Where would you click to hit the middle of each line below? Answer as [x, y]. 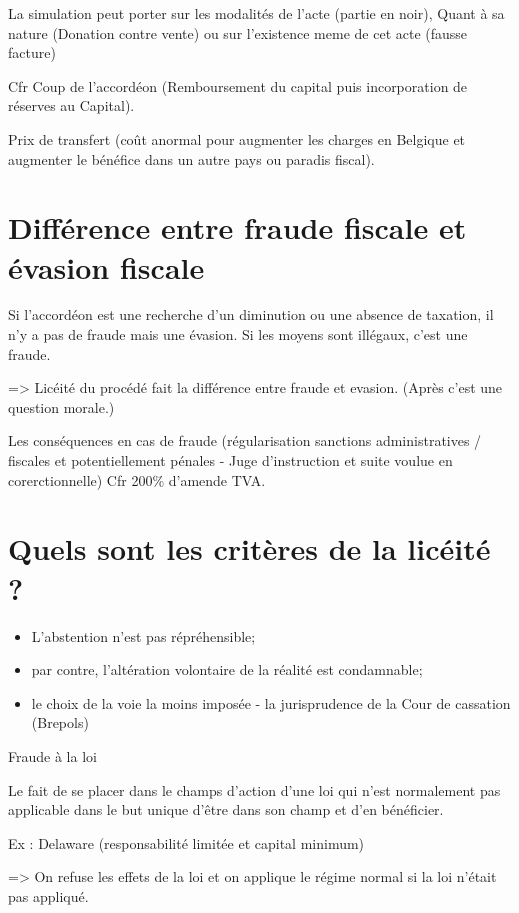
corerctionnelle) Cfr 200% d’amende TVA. [137, 479]
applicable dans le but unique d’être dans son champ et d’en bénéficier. [226, 809]
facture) [32, 52]
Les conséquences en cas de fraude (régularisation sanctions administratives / [245, 440]
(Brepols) [60, 722]
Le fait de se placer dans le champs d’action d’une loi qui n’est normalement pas [254, 789]
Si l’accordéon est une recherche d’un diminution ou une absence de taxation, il [251, 314]
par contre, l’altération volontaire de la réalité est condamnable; [227, 669]
